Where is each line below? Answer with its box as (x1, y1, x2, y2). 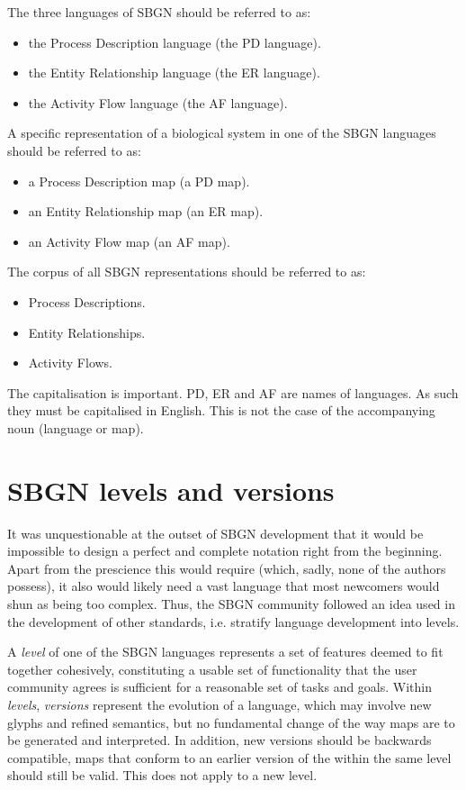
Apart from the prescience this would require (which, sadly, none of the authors (7, 558, 446, 577)
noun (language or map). (7, 418, 144, 437)
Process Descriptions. (28, 292, 146, 311)
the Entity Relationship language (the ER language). (28, 63, 320, 82)
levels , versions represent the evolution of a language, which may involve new (7, 695, 432, 713)
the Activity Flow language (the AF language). (28, 93, 288, 112)
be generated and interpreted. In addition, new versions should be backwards (7, 731, 432, 749)
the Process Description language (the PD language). (28, 32, 321, 51)
